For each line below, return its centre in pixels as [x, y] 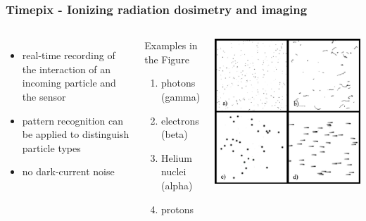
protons [178, 209]
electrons [180, 120]
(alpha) [177, 185]
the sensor [44, 96]
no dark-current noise [68, 171]
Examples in [171, 45]
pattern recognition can [73, 120]
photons [178, 83]
